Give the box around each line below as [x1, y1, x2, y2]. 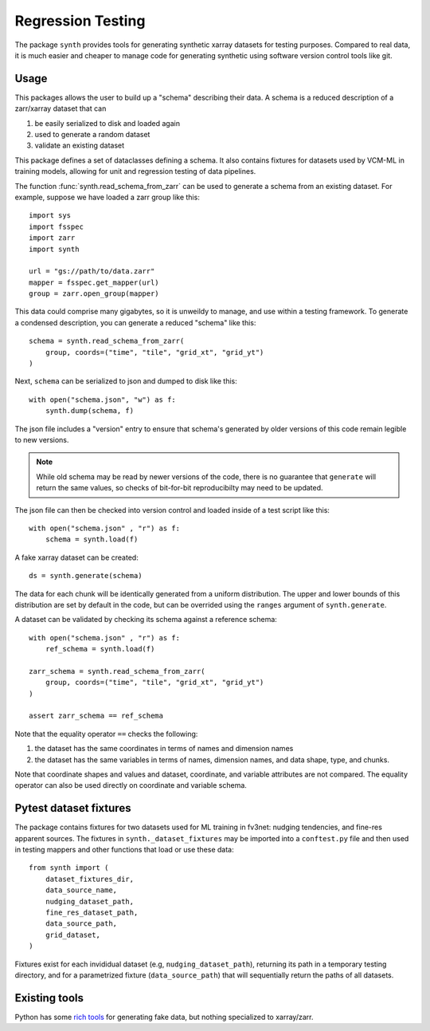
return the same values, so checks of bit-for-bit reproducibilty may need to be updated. [36, 483, 323, 493]
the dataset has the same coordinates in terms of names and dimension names [34, 744, 294, 754]
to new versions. [14, 435, 69, 444]
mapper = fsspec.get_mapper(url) [29, 277, 159, 287]
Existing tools [14, 991, 84, 1005]
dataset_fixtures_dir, [45, 874, 135, 883]
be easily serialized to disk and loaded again [34, 118, 181, 128]
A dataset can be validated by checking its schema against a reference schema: [14, 615, 278, 624]
